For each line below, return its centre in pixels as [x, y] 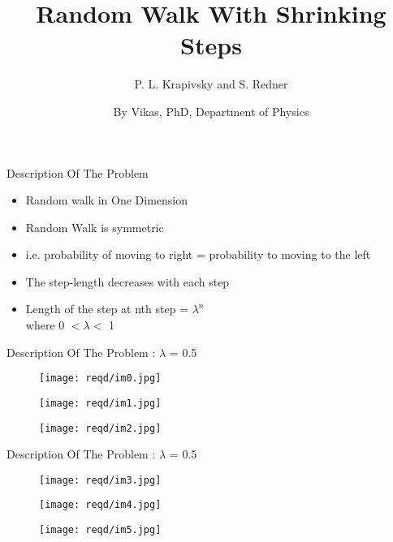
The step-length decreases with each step [127, 281]
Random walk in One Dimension [106, 200]
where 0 [45, 325]
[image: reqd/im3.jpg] [100, 480]
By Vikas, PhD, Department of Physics [211, 111]
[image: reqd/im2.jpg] [100, 428]
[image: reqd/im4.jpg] [100, 505]
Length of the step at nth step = [107, 309]
